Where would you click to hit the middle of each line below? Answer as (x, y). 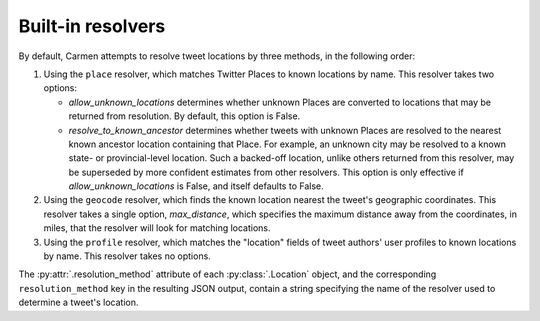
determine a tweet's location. (78, 302)
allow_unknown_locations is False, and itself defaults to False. (196, 186)
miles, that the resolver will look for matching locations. (157, 228)
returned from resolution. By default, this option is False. (184, 116)
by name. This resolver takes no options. (127, 256)
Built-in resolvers (92, 26)
